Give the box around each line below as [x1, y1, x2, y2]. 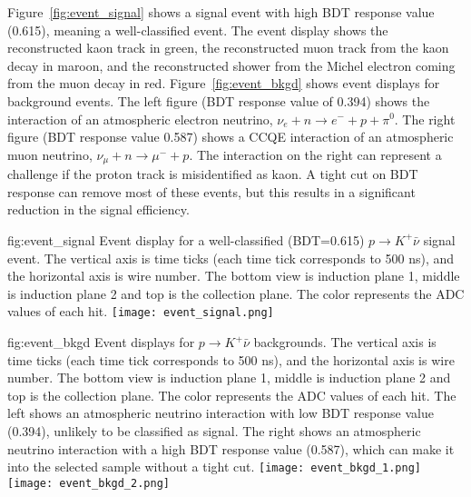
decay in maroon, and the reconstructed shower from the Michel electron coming [7, 55, 456, 75]
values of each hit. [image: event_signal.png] [7, 302, 274, 321]
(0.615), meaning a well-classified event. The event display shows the [7, 20, 388, 39]
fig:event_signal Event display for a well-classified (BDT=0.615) [7, 230, 365, 249]
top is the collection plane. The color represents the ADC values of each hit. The [7, 385, 456, 404]
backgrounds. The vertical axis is [253, 333, 437, 352]
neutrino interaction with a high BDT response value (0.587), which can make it [7, 439, 455, 458]
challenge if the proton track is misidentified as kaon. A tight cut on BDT [7, 164, 418, 184]
